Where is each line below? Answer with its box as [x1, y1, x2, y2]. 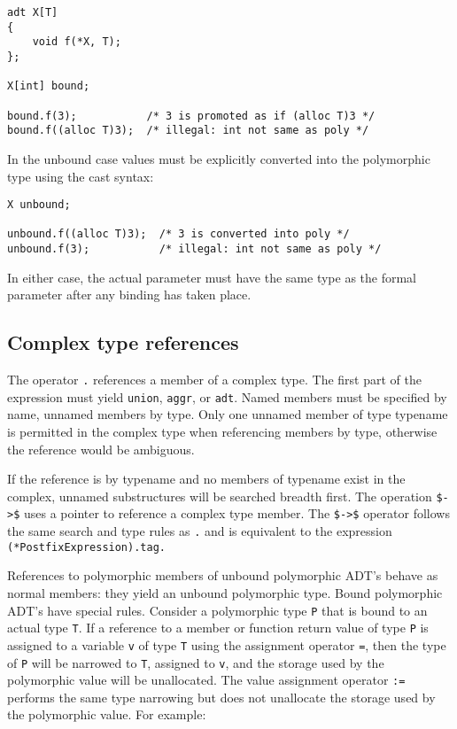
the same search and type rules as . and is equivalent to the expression [7, 522, 392, 540]
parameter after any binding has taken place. [7, 285, 252, 304]
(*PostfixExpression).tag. [7, 540, 166, 554]
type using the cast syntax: [7, 167, 154, 185]
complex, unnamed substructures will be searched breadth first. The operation [7, 486, 432, 505]
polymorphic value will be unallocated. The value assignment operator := [7, 671, 406, 689]
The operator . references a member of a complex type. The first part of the [7, 370, 422, 389]
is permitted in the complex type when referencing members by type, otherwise [7, 423, 438, 441]
